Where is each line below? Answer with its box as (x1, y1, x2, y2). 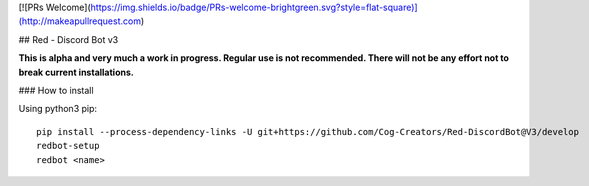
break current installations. (18, 66, 134, 78)
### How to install (18, 84, 94, 96)
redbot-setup (36, 140, 100, 152)
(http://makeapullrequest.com (18, 15, 142, 27)
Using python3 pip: (18, 103, 98, 115)
